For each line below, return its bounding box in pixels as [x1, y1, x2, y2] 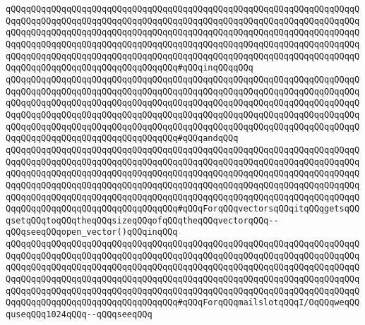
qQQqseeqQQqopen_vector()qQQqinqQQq [6, 227, 178, 238]
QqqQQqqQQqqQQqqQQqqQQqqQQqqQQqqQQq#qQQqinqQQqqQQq [6, 63, 253, 73]
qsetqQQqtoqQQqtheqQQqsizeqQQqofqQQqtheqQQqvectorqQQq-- [6, 215, 279, 226]
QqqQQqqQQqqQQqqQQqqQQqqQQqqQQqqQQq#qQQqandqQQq [6, 133, 239, 144]
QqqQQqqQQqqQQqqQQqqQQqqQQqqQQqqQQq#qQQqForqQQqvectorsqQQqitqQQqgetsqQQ [6, 204, 360, 214]
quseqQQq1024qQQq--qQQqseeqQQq [6, 309, 152, 320]
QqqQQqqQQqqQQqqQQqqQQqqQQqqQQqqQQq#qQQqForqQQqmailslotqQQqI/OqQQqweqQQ [6, 298, 360, 308]
